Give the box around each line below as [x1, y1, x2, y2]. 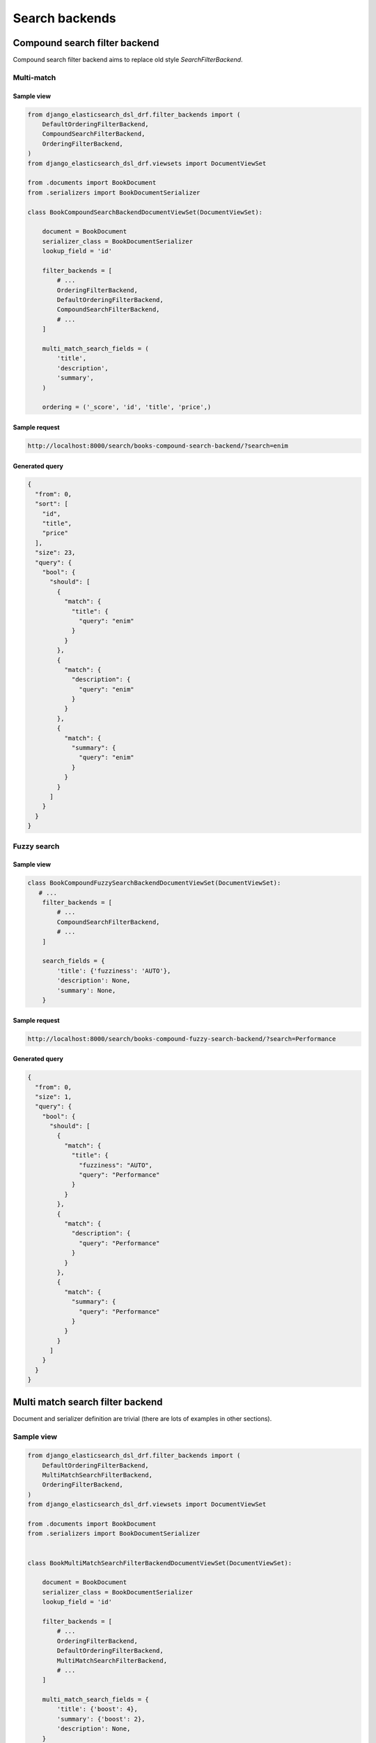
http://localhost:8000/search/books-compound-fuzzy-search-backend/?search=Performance [27, 1035, 336, 1042]
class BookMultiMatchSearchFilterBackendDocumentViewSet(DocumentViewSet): [27, 1559, 292, 1567]
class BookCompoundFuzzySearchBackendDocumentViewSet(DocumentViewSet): [27, 879, 281, 887]
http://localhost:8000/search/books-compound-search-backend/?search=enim [27, 441, 289, 450]
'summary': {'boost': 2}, [56, 1715, 146, 1723]
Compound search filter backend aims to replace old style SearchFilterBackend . [13, 56, 243, 64]
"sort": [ [35, 500, 69, 508]
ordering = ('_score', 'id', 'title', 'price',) [42, 403, 212, 411]
